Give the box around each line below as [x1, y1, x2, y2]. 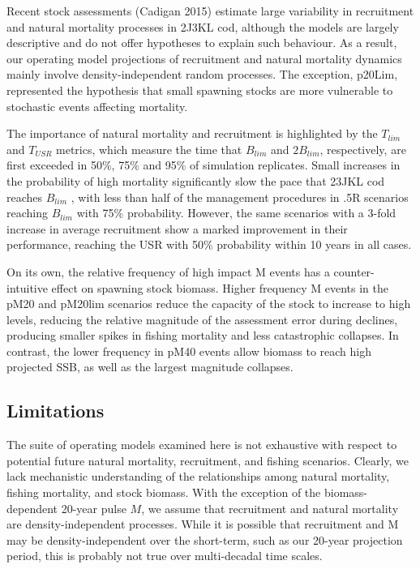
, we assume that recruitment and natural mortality [141, 499, 399, 516]
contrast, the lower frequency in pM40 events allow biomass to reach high [6, 342, 371, 359]
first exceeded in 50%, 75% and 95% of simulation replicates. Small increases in [6, 156, 401, 173]
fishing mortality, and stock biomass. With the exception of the [6, 484, 321, 501]
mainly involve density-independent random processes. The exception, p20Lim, [6, 66, 398, 83]
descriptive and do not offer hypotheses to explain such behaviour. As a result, [6, 34, 397, 51]
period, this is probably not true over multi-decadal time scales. [6, 547, 323, 564]
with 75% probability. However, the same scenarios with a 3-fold [76, 204, 396, 221]
